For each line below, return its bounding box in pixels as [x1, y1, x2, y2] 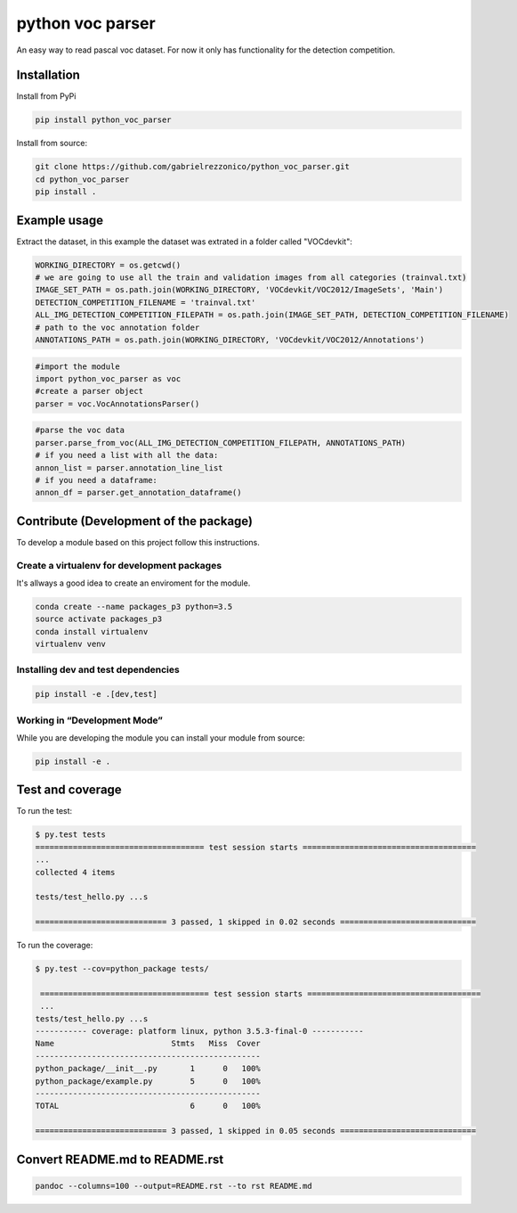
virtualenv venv [35, 639, 107, 650]
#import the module [35, 361, 120, 372]
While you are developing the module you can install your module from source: [16, 732, 306, 743]
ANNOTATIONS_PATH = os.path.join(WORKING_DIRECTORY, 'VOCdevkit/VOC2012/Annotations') [35, 335, 425, 345]
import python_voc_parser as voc [35, 373, 182, 383]
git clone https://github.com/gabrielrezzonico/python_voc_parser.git [35, 161, 351, 172]
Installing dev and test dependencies [16, 664, 180, 676]
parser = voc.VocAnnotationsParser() [35, 398, 200, 409]
